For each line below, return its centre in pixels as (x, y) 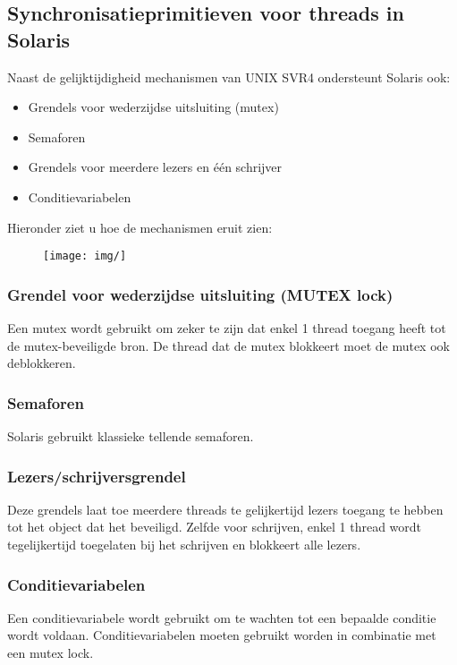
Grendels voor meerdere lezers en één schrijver (155, 167)
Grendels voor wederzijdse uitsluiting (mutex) (153, 107)
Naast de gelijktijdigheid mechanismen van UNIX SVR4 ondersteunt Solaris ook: (229, 77)
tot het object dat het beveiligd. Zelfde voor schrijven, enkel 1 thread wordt (215, 527)
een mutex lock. (51, 653)
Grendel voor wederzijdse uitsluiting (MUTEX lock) (200, 294)
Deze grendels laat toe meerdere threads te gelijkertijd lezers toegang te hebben (225, 509)
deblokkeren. (42, 363)
